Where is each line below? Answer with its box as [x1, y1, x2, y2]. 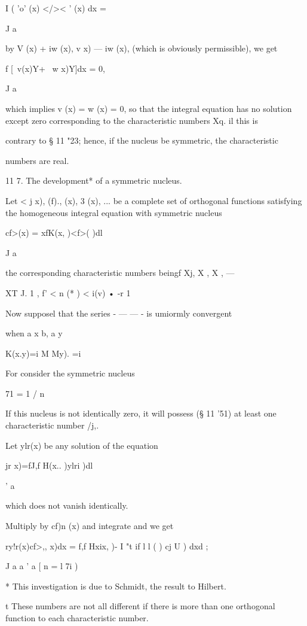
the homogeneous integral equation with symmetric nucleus [5, 206, 222, 218]
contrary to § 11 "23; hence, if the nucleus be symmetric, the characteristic [5, 134, 278, 147]
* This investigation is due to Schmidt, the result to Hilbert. [5, 579, 226, 592]
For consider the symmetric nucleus [5, 367, 135, 379]
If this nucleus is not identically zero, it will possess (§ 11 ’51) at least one [5, 407, 277, 420]
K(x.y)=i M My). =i [5, 347, 81, 359]
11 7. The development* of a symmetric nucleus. [5, 174, 182, 187]
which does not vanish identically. [5, 499, 128, 512]
